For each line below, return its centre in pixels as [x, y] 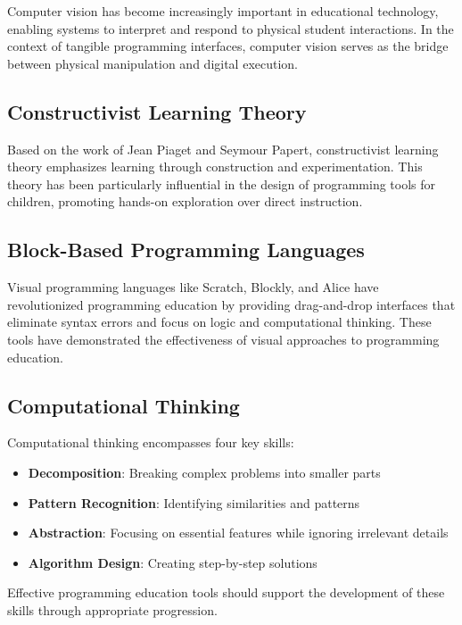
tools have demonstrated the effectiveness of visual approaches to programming [223, 339]
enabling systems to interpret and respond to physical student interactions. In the [231, 28]
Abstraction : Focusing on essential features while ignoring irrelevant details [238, 533]
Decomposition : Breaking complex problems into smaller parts [204, 472]
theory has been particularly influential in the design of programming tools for [222, 183]
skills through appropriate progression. [112, 609]
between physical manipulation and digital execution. [153, 63]
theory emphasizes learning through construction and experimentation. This [215, 167]
